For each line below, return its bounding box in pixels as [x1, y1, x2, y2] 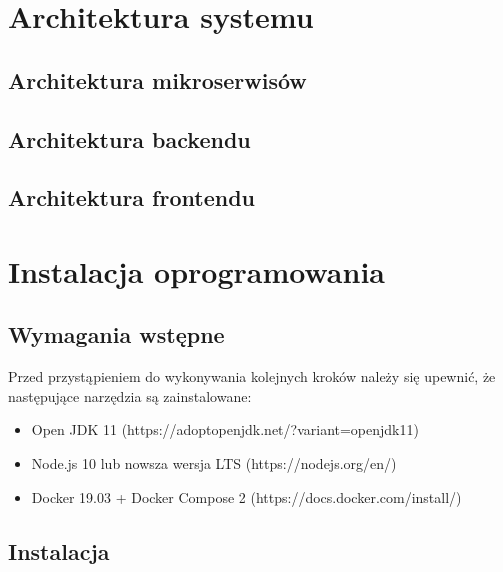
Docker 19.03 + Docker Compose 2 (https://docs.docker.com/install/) [31, 486, 462, 507]
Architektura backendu [8, 123, 251, 154]
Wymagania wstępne [8, 319, 225, 350]
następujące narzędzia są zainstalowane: [8, 385, 252, 406]
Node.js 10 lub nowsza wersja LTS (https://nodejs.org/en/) [31, 453, 397, 474]
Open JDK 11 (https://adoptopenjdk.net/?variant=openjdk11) [31, 419, 419, 440]
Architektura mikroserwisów [8, 64, 307, 95]
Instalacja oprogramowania [8, 250, 385, 291]
